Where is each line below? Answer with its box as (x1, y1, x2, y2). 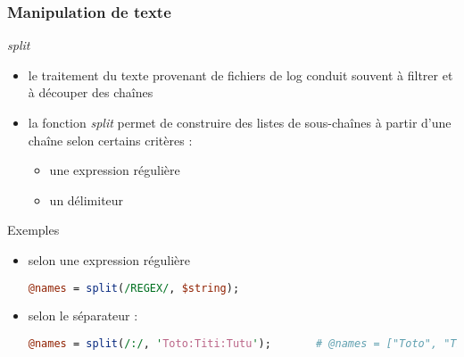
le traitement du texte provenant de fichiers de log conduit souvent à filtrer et (28, 65, 453, 84)
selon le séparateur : (28, 306, 138, 325)
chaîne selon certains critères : (28, 130, 193, 149)
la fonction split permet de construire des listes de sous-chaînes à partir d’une (28, 113, 452, 131)
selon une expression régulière (28, 250, 190, 269)
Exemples (7, 220, 60, 239)
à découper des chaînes (28, 83, 153, 102)
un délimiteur (49, 190, 124, 209)
